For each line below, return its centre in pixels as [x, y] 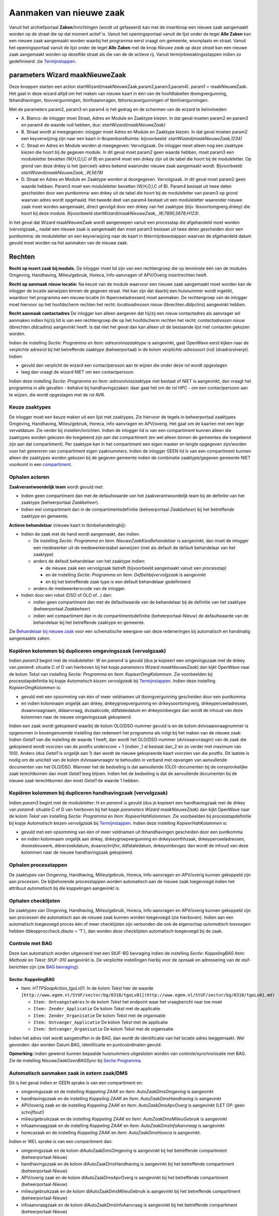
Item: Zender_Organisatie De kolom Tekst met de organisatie [99, 1015]
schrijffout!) [33, 1112]
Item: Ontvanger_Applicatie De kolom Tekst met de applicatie [101, 1022]
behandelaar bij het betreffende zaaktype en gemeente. [89, 622]
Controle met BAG [31, 944]
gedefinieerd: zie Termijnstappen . [43, 61]
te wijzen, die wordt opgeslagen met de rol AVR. [57, 394]
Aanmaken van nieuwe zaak [67, 13]
